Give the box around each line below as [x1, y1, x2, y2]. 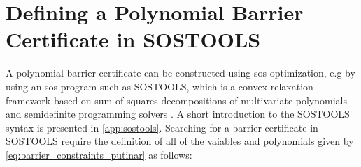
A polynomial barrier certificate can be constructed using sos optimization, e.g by [6, 65, 355, 80]
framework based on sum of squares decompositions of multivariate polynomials [6, 93, 347, 107]
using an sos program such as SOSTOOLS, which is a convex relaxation [6, 79, 313, 93]
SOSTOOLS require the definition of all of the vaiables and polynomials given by [6, 134, 354, 148]
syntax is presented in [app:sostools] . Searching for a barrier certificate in [6, 120, 318, 134]
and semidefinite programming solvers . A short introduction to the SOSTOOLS [6, 106, 350, 121]
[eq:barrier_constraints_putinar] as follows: [6, 147, 192, 161]
